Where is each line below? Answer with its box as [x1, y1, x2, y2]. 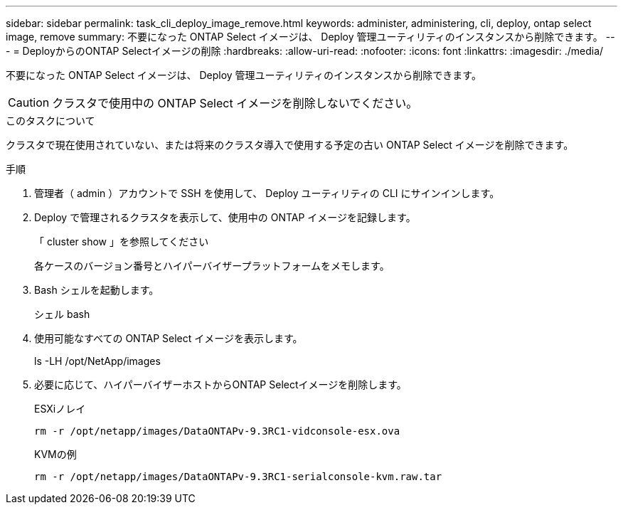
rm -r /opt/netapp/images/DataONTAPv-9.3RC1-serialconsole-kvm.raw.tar [34, 471, 442, 482]
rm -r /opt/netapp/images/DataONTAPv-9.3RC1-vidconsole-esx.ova [34, 425, 400, 437]
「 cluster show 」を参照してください [34, 235, 209, 248]
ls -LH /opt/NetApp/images [34, 355, 161, 367]
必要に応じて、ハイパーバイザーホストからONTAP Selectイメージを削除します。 [34, 378, 407, 391]
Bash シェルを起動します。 [34, 284, 159, 296]
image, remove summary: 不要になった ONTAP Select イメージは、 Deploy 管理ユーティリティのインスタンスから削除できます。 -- [6, 31, 615, 43]
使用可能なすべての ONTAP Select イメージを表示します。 [34, 332, 303, 344]
